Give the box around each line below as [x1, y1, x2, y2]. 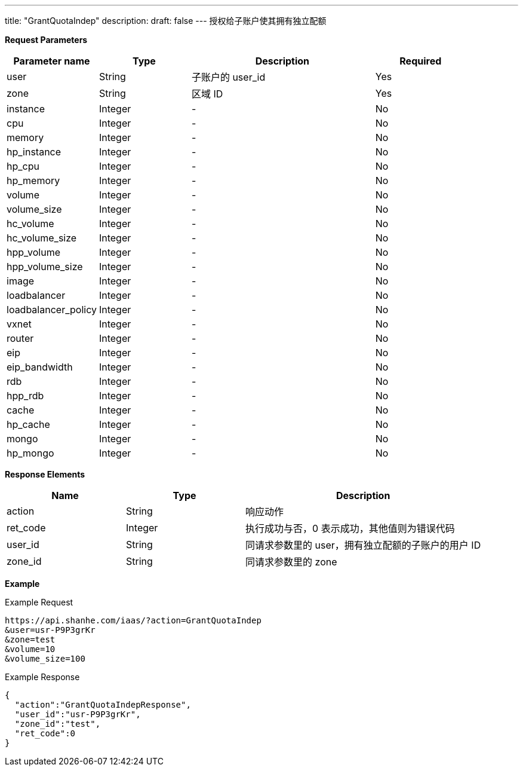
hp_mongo [7, 447, 54, 459]
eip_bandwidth [7, 361, 73, 373]
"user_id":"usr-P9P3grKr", [14, 709, 141, 719]
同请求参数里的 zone [245, 556, 337, 568]
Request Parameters [5, 35, 88, 45]
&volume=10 [5, 644, 56, 654]
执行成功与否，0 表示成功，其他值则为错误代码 [245, 522, 455, 534]
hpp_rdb [7, 390, 44, 402]
